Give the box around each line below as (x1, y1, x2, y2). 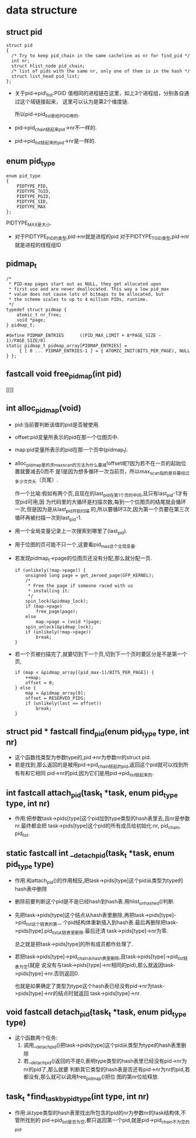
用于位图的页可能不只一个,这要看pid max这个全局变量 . (14, 541, 137, 549)
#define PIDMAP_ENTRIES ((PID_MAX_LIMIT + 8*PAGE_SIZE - (6, 332, 161, 338)
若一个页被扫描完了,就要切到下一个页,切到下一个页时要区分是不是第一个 (14, 650, 188, 658)
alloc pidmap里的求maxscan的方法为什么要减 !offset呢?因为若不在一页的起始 (14, 459, 181, 468)
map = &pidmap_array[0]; (25, 690, 86, 696)
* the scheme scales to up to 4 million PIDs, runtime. (8, 296, 148, 302)
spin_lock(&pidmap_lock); (25, 598, 89, 604)
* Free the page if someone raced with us (28, 583, 133, 589)
